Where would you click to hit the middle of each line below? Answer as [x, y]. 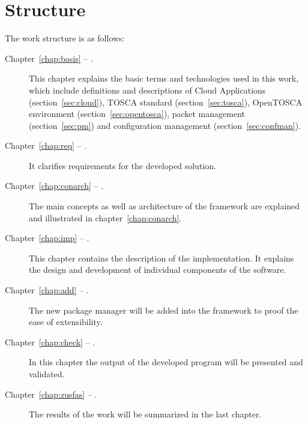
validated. [47, 374]
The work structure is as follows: [65, 38]
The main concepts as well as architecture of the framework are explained [165, 206]
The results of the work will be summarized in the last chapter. [145, 414]
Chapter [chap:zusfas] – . [51, 394]
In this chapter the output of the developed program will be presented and [166, 362]
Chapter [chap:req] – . [46, 145]
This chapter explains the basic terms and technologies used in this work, [164, 78]
